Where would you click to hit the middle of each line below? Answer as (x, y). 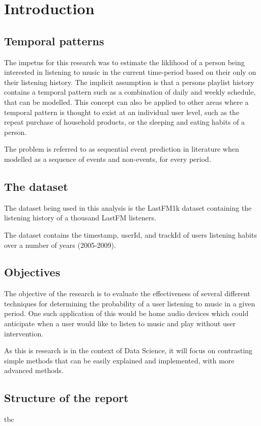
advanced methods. (34, 370)
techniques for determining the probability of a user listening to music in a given (130, 303)
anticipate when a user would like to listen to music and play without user (120, 323)
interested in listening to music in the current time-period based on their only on (130, 72)
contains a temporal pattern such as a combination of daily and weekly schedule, (130, 92)
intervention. (24, 333)
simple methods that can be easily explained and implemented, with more (119, 360)
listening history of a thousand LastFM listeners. (80, 218)
